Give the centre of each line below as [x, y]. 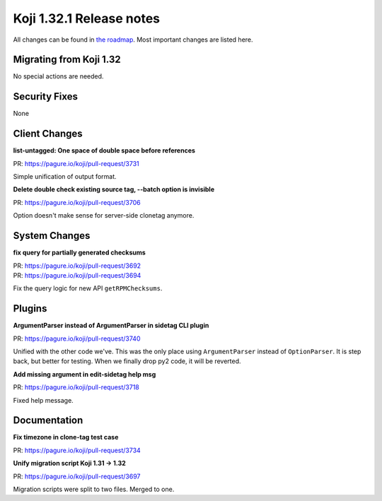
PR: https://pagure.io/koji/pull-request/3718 [76, 387]
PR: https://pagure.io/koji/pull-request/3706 [77, 202]
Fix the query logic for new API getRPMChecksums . [88, 288]
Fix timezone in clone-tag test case [66, 437]
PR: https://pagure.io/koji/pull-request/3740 [77, 338]
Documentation [48, 420]
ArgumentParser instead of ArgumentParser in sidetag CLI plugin [111, 326]
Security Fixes [45, 96]
